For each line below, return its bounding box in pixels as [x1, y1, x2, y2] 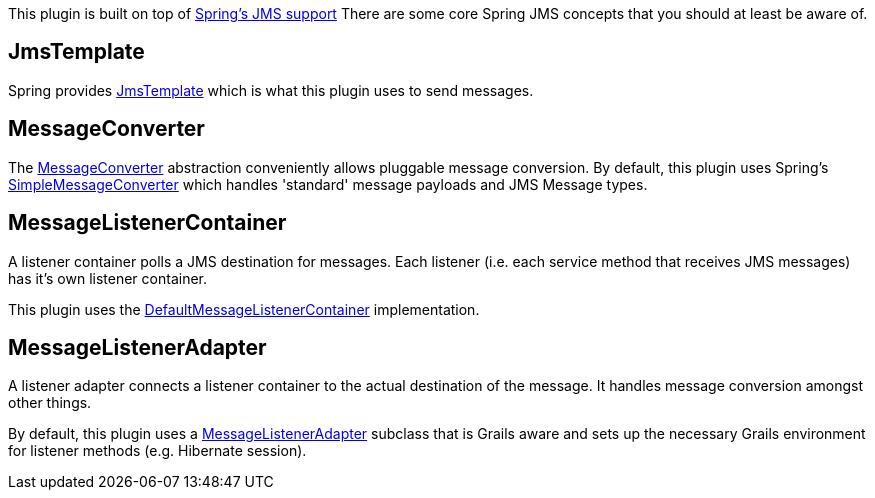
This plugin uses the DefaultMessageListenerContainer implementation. [8, 300, 480, 318]
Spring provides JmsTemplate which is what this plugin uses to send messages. [8, 81, 534, 99]
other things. [8, 394, 92, 412]
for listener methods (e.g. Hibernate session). [8, 442, 307, 460]
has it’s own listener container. [8, 269, 207, 287]
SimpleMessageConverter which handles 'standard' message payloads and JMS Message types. [8, 175, 648, 193]
